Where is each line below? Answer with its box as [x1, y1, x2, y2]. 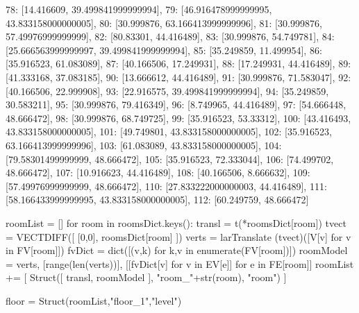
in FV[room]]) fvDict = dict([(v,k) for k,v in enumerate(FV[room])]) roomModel [6, 243, 348, 257]
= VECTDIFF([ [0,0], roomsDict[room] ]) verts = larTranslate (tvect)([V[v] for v [6, 229, 351, 244]
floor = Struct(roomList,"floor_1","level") [6, 293, 182, 307]
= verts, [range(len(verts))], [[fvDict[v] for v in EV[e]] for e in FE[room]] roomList [6, 256, 354, 271]
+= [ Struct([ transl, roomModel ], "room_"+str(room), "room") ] [6, 270, 287, 285]
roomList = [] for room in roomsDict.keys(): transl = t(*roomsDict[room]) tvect [6, 215, 347, 230]
